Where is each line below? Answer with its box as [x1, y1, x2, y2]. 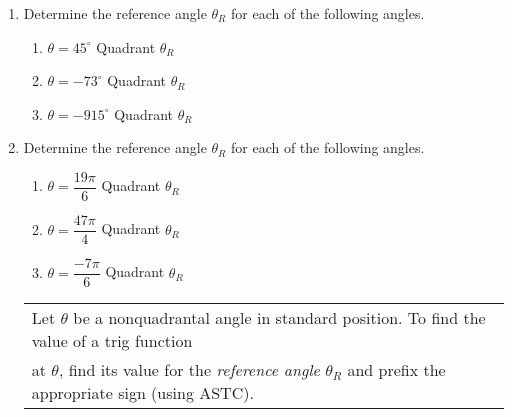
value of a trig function [31, 329, 193, 353]
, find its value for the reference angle [58, 358, 320, 382]
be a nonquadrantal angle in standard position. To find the [73, 306, 486, 330]
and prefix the [347, 358, 446, 382]
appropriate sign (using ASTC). [31, 381, 254, 405]
